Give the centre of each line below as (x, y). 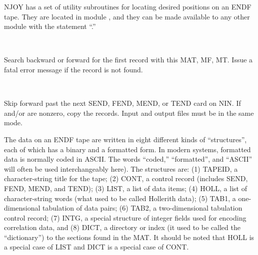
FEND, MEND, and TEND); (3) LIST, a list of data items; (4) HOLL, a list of (125, 188)
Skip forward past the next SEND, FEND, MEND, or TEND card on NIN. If (122, 103)
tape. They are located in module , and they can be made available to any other (127, 16)
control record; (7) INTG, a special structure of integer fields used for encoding (125, 217)
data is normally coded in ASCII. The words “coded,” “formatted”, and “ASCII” (128, 159)
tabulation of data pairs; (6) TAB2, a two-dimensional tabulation (142, 208)
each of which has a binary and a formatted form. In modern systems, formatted (127, 149)
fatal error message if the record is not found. (73, 69)
